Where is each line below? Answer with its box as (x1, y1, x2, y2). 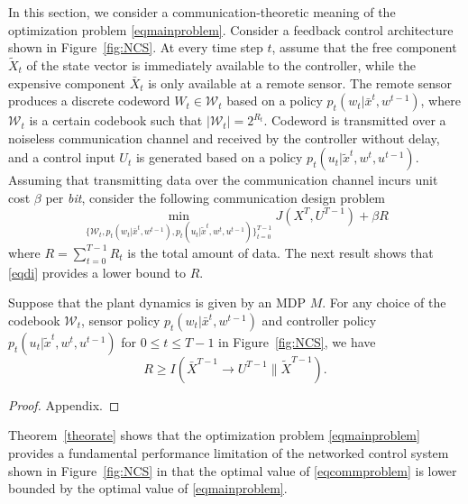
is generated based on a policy (135, 148, 303, 167)
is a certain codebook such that (29, 111, 203, 130)
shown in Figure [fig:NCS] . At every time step (8, 38, 263, 57)
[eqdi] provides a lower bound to (8, 262, 186, 281)
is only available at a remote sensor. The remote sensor (148, 73, 453, 92)
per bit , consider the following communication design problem (45, 188, 386, 206)
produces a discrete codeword (8, 91, 170, 110)
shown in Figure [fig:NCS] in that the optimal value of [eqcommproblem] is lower (8, 461, 457, 480)
